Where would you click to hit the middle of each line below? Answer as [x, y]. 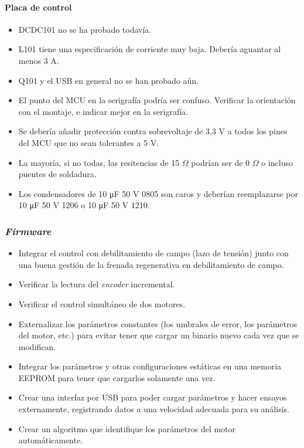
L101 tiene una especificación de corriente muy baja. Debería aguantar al [150, 49]
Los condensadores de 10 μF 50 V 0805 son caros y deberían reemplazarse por [158, 193]
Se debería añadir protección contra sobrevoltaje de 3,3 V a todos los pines [153, 131]
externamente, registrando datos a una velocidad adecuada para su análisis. [154, 409]
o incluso [277, 162]
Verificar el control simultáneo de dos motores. [102, 303]
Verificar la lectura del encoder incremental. [97, 284]
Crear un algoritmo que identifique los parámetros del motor [127, 428]
